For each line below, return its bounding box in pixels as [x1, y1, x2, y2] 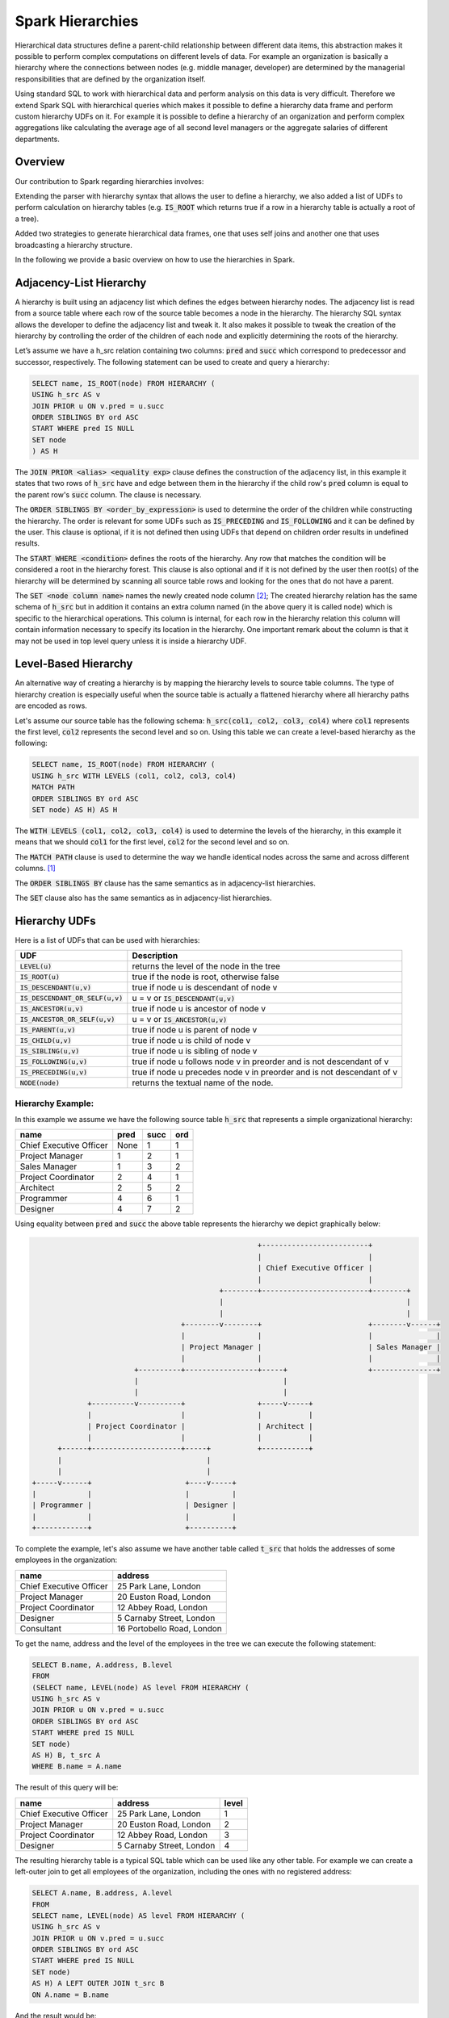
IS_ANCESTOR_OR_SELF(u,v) [19, 1015, 115, 1024]
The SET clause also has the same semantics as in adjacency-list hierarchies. [15, 893, 272, 902]
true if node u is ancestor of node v [132, 1003, 266, 1015]
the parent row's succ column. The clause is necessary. [15, 489, 202, 500]
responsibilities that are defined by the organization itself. [15, 73, 206, 84]
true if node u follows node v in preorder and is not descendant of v [132, 1056, 389, 1067]
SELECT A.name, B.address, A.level [31, 1889, 173, 1898]
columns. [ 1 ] [15, 864, 56, 873]
